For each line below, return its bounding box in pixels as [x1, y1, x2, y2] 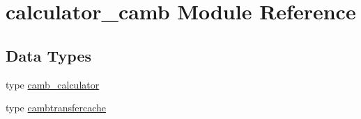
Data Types [6, 44, 91, 66]
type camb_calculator [6, 77, 100, 91]
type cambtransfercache [6, 100, 107, 115]
